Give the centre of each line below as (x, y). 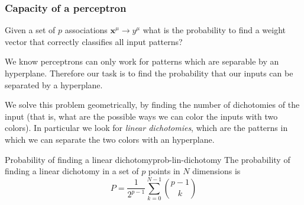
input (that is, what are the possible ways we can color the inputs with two (141, 116)
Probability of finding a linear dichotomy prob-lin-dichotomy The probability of (148, 159)
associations (86, 30)
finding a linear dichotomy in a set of (72, 171)
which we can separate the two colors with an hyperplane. (110, 139)
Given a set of (30, 30)
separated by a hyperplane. (54, 84)
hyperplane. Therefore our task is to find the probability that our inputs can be (149, 73)
